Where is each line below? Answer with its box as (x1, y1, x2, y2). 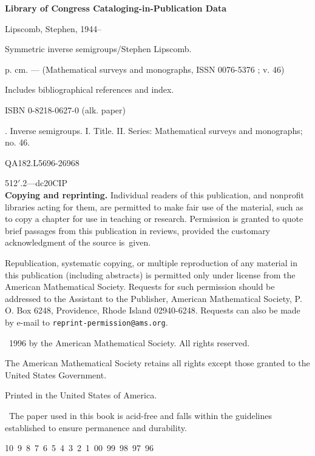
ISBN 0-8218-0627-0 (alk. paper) (5, 103, 126, 116)
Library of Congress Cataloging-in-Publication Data (5, 2, 227, 14)
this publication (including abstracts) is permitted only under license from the (5, 268, 296, 281)
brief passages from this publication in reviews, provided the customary (5, 224, 271, 236)
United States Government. (5, 368, 107, 381)
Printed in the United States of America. (5, 389, 157, 401)
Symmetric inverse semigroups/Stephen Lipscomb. (5, 42, 192, 55)
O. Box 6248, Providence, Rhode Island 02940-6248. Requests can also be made (5, 304, 300, 317)
